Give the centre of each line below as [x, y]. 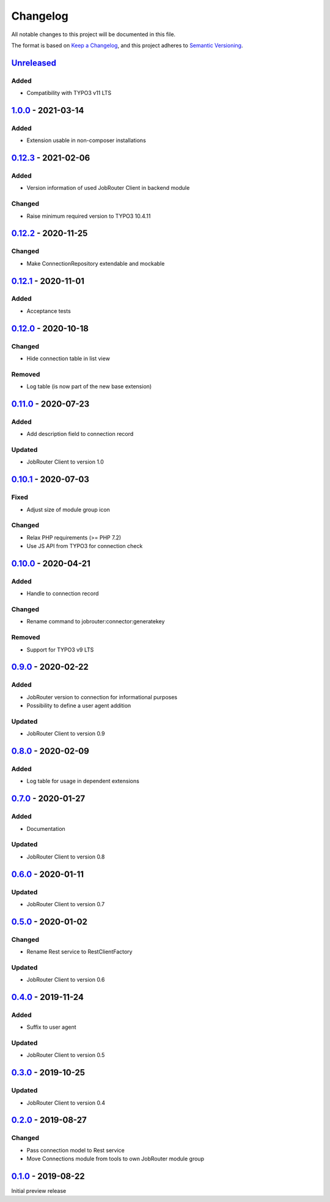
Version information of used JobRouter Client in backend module [108, 188]
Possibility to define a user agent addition [79, 706]
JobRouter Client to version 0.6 [66, 980]
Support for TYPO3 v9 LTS [60, 650]
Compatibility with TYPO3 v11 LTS [69, 93]
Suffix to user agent [51, 1027]
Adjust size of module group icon [68, 509]
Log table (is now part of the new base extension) [89, 386]
